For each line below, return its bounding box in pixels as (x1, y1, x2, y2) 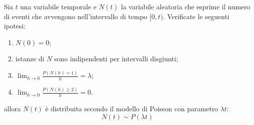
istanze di (15, 53, 45, 64)
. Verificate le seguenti (163, 11, 229, 21)
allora (4, 103, 21, 114)
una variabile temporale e (20, 1, 97, 11)
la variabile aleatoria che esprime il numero (121, 1, 251, 11)
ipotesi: (4, 21, 26, 31)
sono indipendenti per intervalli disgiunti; (54, 53, 178, 64)
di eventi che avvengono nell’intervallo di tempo (4, 11, 148, 21)
